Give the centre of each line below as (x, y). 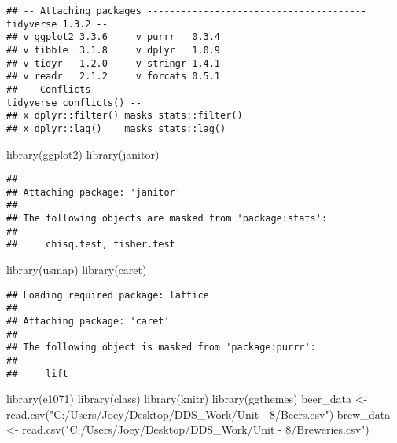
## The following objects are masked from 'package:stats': (167, 219)
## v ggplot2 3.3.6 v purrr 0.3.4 (114, 37)
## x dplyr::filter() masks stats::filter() (125, 116)
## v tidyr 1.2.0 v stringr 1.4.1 (114, 63)
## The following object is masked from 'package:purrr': (161, 348)
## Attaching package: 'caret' (88, 321)
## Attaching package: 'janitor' (94, 192)
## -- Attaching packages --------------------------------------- (187, 11)
